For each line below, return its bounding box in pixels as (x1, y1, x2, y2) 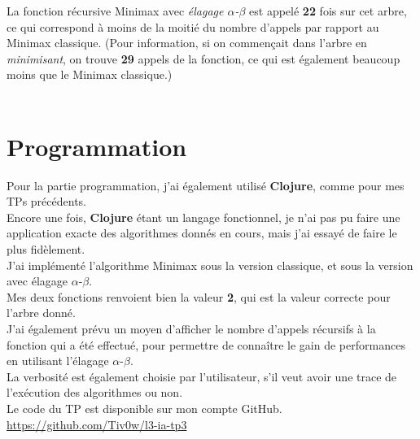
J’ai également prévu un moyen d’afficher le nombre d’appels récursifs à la (7, 320, 376, 337)
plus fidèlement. (7, 241, 85, 258)
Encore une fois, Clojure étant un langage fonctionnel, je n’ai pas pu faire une (7, 208, 400, 225)
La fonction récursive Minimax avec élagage (7, 2, 224, 19)
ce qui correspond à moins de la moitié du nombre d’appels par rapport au (7, 18, 379, 35)
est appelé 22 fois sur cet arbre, (249, 2, 407, 19)
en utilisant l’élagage (7, 352, 109, 369)
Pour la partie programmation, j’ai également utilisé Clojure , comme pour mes (7, 176, 405, 193)
